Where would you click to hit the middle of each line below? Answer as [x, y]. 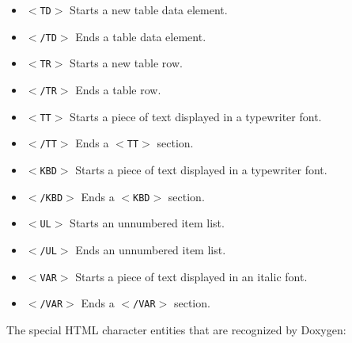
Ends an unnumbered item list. [151, 249]
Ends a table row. [118, 89]
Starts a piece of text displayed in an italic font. [191, 276]
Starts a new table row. [126, 63]
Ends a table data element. [141, 36]
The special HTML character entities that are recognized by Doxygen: [176, 329]
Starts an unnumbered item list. [147, 223]
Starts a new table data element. [149, 10]
